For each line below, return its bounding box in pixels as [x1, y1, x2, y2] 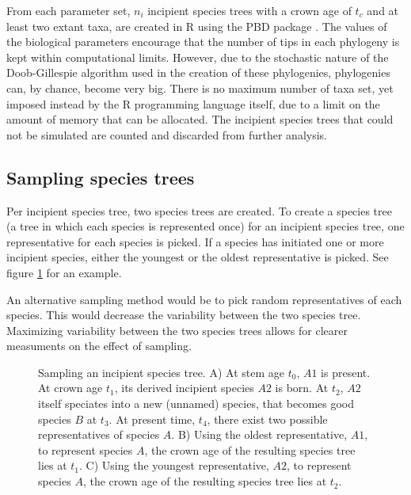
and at [367, 2, 399, 18]
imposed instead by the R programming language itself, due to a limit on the [6, 95, 380, 112]
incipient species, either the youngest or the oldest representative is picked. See [6, 249, 389, 265]
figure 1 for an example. [6, 264, 122, 280]
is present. [321, 364, 371, 380]
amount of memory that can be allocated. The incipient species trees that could [6, 111, 394, 128]
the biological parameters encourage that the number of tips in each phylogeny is [6, 33, 400, 50]
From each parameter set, [6, 2, 131, 18]
